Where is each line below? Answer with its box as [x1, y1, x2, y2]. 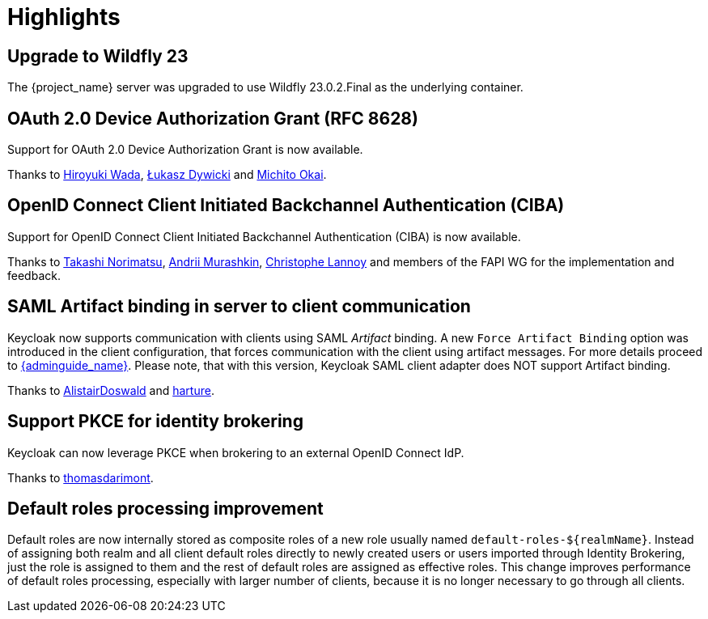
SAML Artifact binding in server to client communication [7, 296, 471, 317]
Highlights [7, 3, 121, 31]
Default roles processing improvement [7, 498, 324, 519]
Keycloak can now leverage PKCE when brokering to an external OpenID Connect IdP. [7, 445, 464, 460]
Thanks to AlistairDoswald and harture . [7, 383, 214, 397]
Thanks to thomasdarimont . [7, 470, 154, 485]
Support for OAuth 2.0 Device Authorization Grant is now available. [7, 142, 363, 157]
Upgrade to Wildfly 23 [7, 45, 189, 66]
